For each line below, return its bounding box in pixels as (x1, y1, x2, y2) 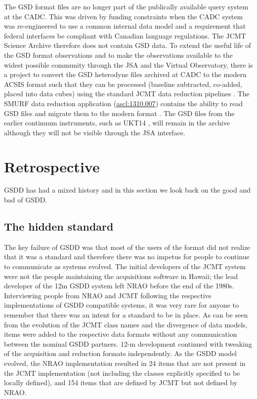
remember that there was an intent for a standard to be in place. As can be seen (4, 309, 248, 319)
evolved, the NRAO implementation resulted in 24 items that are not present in (4, 358, 246, 368)
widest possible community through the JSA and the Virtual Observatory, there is (4, 59, 253, 70)
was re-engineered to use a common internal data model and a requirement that (4, 21, 246, 31)
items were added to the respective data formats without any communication (4, 329, 237, 339)
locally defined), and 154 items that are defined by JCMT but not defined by (4, 377, 238, 388)
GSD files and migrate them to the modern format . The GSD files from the (4, 108, 235, 118)
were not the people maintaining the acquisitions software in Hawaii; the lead (4, 271, 238, 281)
